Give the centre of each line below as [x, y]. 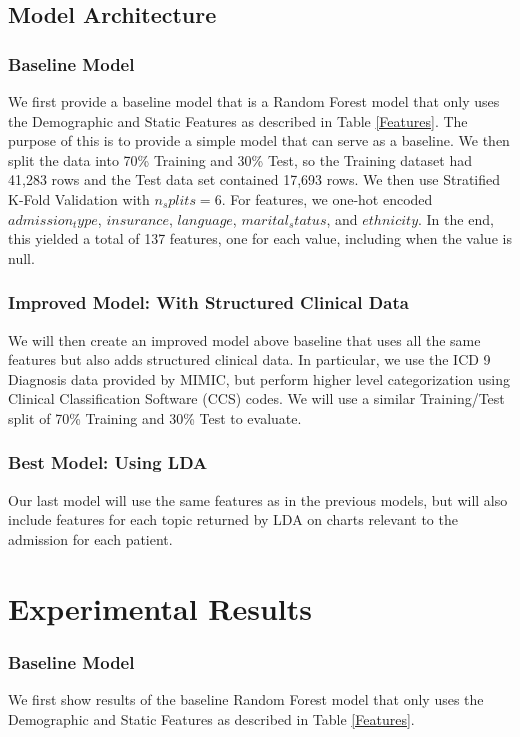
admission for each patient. [90, 538]
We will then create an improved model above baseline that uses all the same [244, 339]
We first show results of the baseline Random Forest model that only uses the [246, 699]
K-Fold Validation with [79, 198]
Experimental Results [160, 607]
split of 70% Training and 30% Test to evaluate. [155, 417]
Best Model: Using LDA [108, 462]
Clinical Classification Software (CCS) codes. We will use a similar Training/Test [256, 398]
